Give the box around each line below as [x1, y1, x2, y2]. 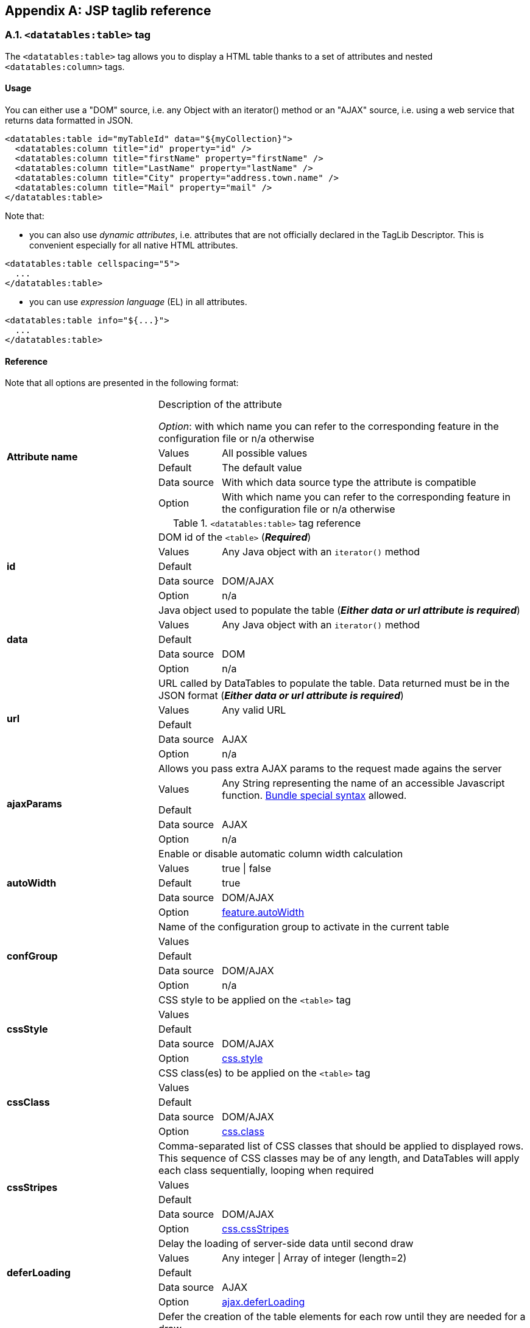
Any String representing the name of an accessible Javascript [222, 777, 505, 790]
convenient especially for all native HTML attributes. [29, 240, 238, 251]
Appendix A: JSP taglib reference [5, 3, 211, 18]
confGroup [7, 950, 58, 963]
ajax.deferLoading [222, 1296, 305, 1309]
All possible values [222, 447, 308, 460]
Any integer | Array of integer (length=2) [222, 1252, 407, 1265]
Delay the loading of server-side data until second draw [158, 1237, 414, 1250]
